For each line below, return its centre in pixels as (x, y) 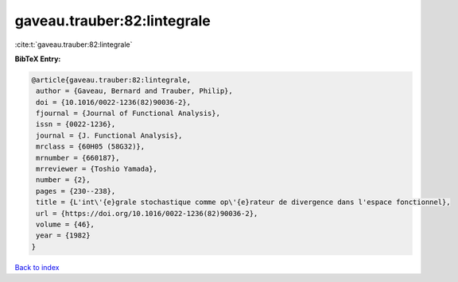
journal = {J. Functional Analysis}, (109, 135)
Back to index (37, 267)
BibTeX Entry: (38, 59)
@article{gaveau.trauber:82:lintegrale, (111, 80)
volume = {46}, (66, 224)
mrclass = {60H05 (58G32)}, (91, 147)
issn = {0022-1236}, (76, 124)
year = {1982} (63, 236)
